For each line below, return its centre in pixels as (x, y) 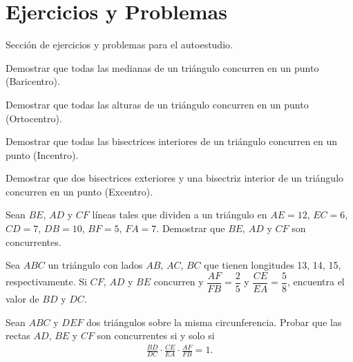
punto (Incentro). (42, 154)
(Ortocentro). (34, 118)
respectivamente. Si (46, 282)
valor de (22, 298)
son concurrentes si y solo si (156, 335)
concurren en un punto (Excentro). (79, 191)
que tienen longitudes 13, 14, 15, (273, 265)
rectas (18, 335)
